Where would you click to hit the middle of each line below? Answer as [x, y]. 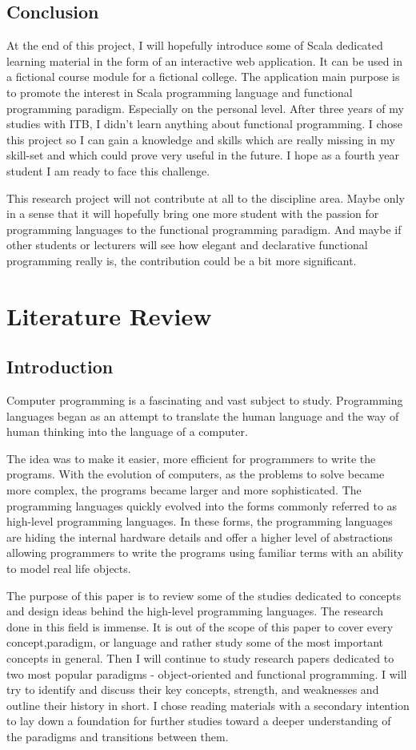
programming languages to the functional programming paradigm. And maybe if [204, 229]
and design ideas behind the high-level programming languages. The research [195, 611]
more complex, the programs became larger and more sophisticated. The [184, 490]
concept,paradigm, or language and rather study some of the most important [195, 642]
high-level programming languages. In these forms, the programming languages [200, 521]
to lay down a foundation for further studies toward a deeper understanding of [199, 721]
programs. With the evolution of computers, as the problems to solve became [196, 474]
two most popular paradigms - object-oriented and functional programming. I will [207, 673]
